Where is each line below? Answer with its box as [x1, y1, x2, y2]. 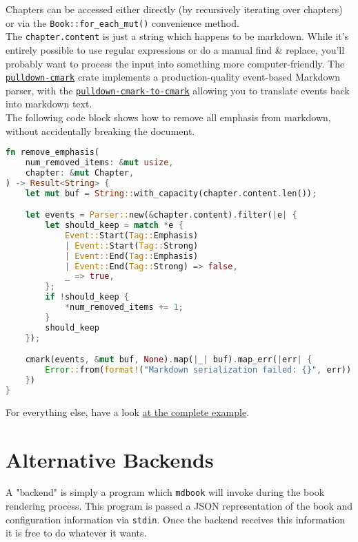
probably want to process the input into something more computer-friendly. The [6, 56, 345, 70]
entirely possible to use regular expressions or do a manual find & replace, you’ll [6, 42, 345, 56]
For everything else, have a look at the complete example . [6, 404, 250, 419]
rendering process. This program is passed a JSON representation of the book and [6, 499, 353, 513]
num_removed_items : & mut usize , [25, 158, 174, 168]
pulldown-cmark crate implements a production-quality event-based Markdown [6, 70, 341, 84]
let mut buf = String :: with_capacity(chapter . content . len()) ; [25, 188, 317, 198]
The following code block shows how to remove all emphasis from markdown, [6, 110, 331, 124]
